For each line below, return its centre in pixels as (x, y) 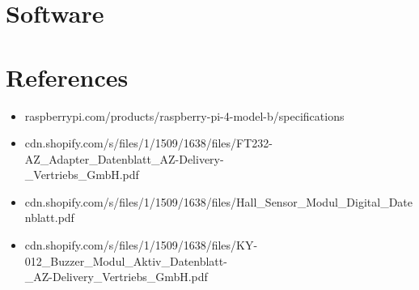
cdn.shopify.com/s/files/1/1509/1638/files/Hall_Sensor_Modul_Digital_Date (219, 201)
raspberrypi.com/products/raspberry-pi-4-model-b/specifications (184, 115)
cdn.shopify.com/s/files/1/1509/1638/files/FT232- (148, 143)
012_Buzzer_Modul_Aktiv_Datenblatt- (126, 260)
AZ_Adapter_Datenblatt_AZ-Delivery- (124, 158)
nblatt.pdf (49, 217)
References (67, 77)
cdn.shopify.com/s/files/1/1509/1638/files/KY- (141, 245)
